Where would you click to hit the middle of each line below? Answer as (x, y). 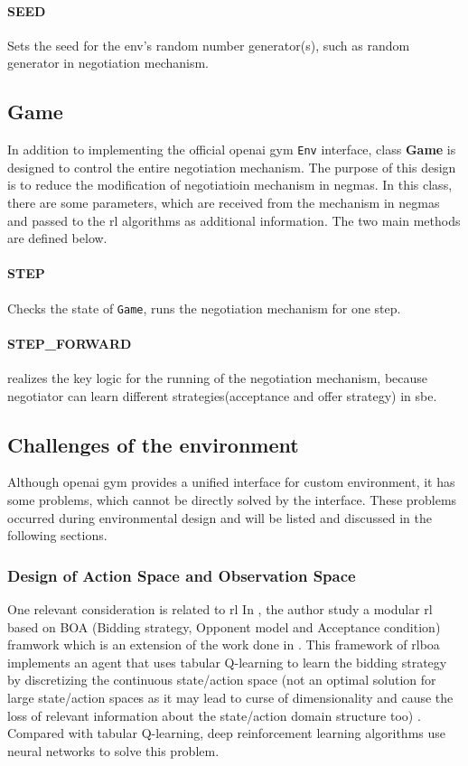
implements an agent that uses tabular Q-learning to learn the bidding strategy (227, 662)
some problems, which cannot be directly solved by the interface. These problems (232, 500)
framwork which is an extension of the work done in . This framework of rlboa (224, 645)
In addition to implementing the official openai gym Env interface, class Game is (232, 149)
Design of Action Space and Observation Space (182, 575)
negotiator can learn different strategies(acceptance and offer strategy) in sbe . (222, 395)
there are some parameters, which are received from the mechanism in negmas (224, 203)
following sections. (57, 535)
